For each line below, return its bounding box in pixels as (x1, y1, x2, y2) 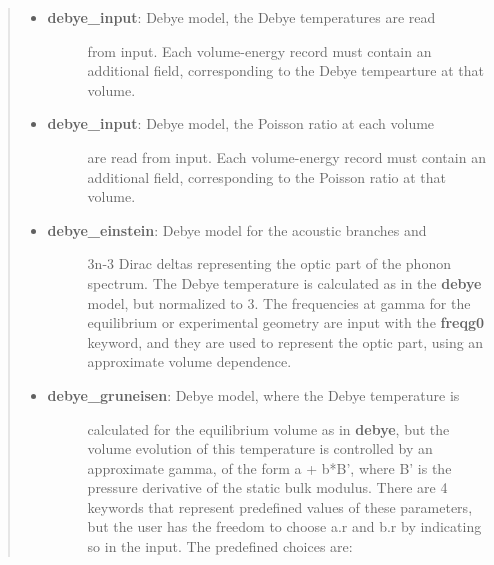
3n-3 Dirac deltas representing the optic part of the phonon (87, 253, 451, 274)
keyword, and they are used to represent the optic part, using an (87, 331, 484, 352)
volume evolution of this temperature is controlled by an (87, 438, 433, 459)
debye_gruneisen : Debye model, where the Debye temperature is (47, 384, 460, 405)
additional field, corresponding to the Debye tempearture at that (87, 60, 484, 81)
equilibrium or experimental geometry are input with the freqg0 (87, 312, 485, 333)
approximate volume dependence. (87, 351, 292, 372)
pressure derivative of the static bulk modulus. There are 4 (87, 477, 448, 498)
